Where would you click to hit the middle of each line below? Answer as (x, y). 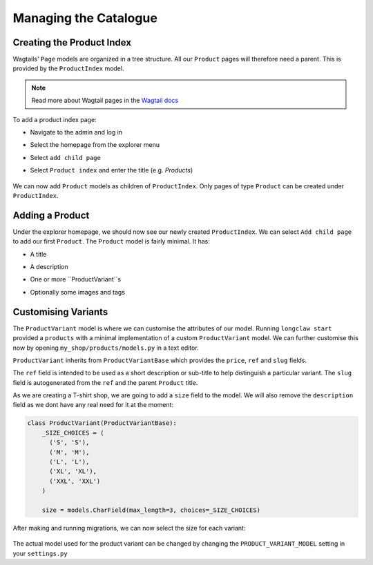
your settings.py (40, 553)
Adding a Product (51, 215)
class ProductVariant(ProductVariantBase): (102, 423)
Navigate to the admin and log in (76, 132)
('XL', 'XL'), (73, 472)
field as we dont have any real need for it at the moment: (93, 405)
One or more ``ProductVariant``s (75, 279)
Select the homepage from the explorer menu (95, 145)
